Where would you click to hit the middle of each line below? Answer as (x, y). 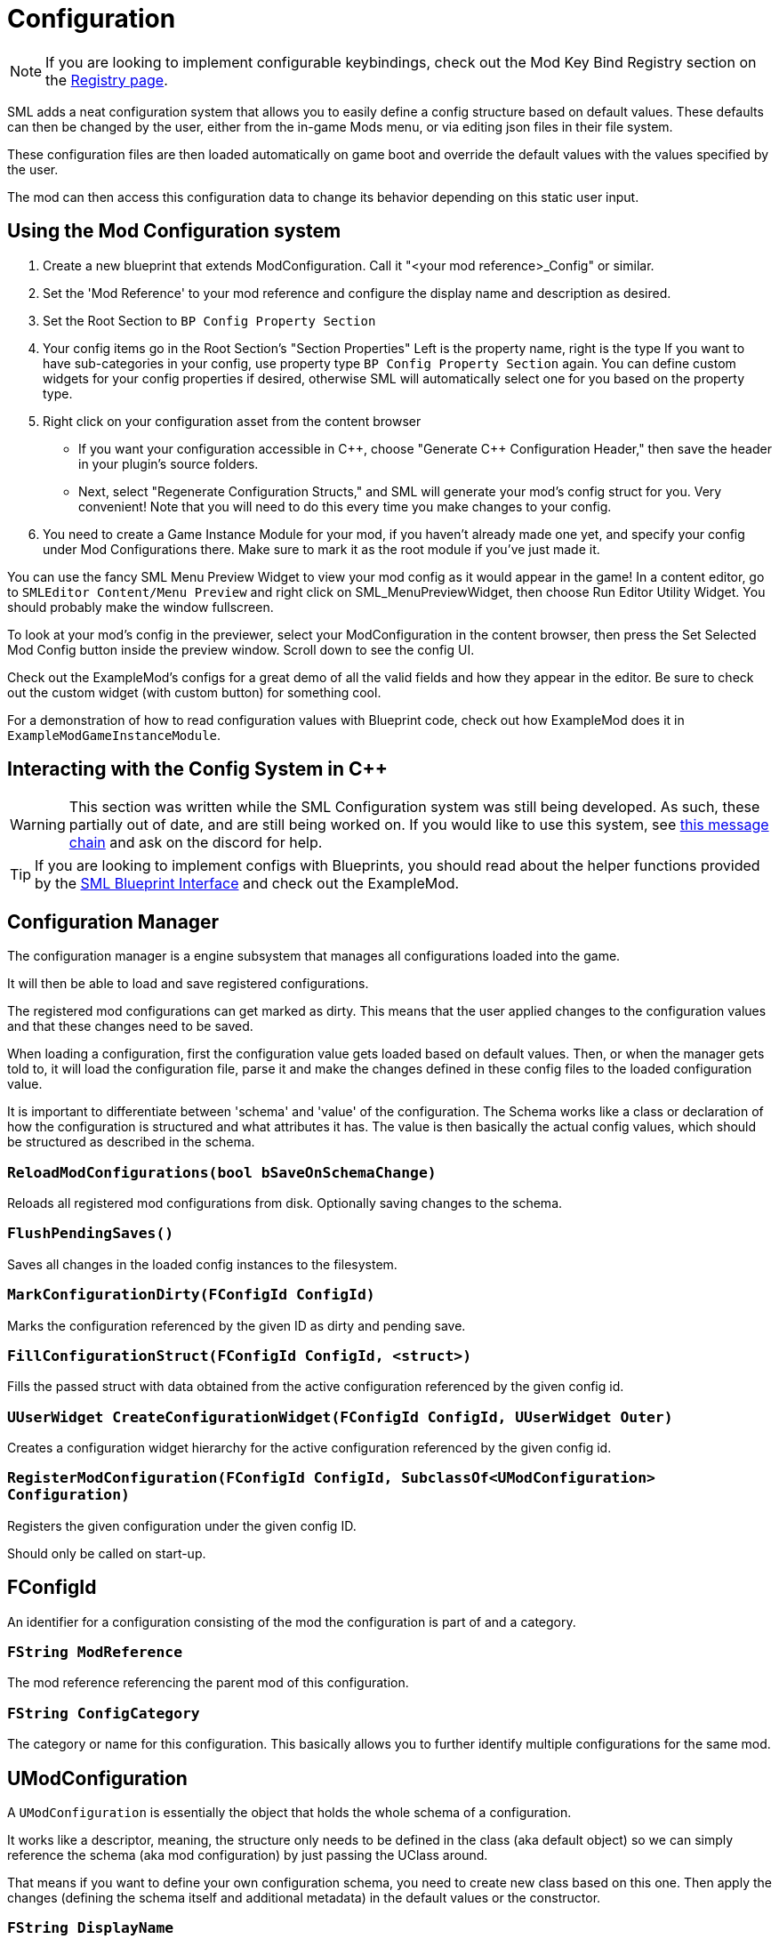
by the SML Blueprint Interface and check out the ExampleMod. (247, 884)
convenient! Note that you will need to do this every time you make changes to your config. (345, 506)
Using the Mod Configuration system (174, 231)
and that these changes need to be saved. (130, 1026)
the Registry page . (107, 80)
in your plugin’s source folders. (169, 463)
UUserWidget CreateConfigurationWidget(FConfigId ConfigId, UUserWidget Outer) (340, 1417)
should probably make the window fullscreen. (141, 607)
